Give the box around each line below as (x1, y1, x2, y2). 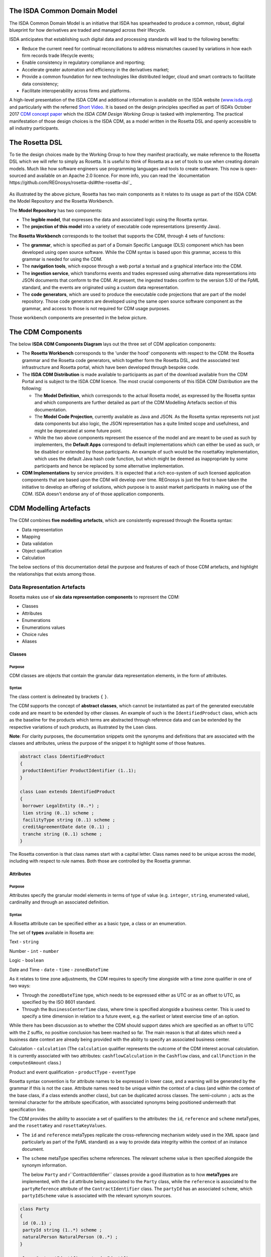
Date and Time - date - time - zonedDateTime (9, 966, 109, 972)
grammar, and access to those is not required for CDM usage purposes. (22, 305, 171, 311)
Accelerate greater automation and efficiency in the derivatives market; (22, 66, 169, 72)
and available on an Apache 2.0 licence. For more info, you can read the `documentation (27, 172, 210, 178)
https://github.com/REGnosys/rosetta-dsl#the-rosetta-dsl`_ (9, 179, 132, 186)
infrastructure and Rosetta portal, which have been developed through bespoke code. (22, 365, 199, 371)
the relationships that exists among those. (9, 571, 96, 577)
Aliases (22, 639, 37, 645)
